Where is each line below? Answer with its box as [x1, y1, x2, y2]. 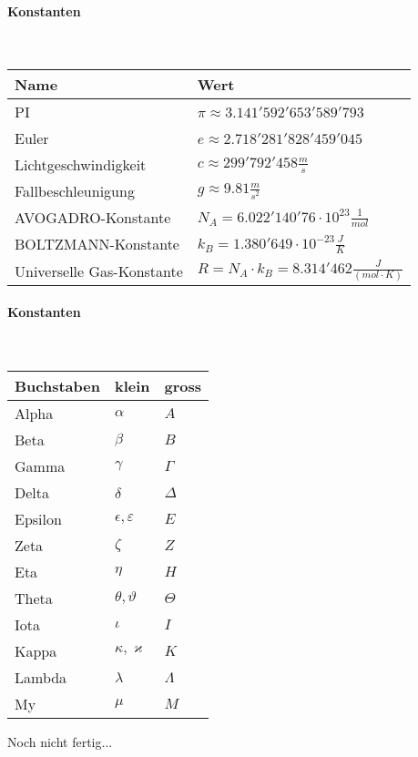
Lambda [15, 667, 67, 689]
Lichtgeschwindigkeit [15, 154, 147, 176]
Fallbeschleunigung [15, 180, 135, 202]
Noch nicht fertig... [7, 732, 113, 752]
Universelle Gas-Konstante [15, 260, 183, 281]
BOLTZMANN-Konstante [15, 233, 179, 255]
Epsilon [15, 508, 62, 530]
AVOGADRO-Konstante [15, 207, 171, 229]
